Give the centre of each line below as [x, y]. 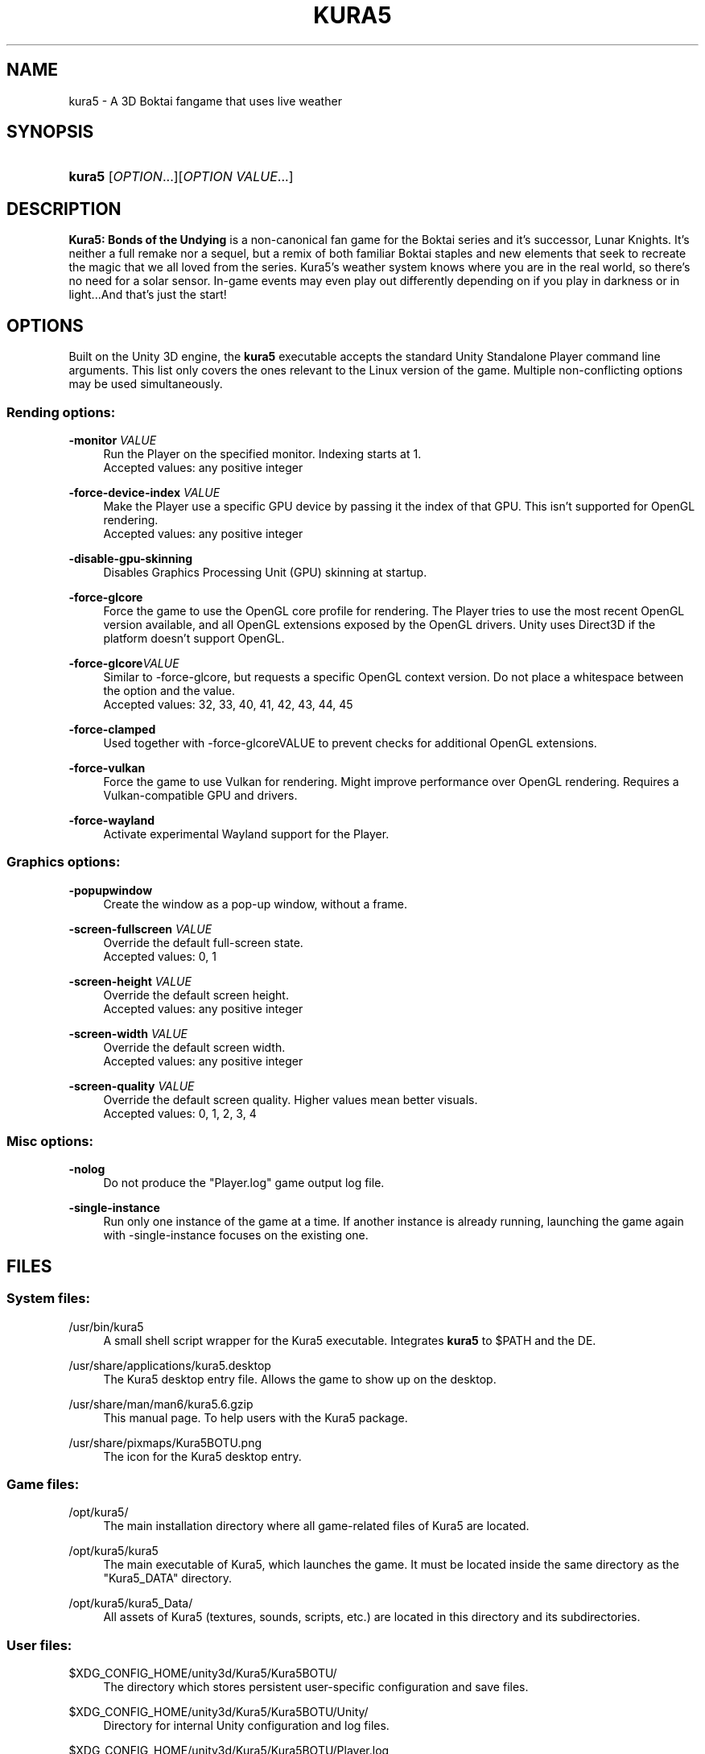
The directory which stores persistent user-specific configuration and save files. [316, 1687]
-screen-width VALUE [128, 1033]
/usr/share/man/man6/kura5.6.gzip [161, 1404]
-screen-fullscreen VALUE [140, 929]
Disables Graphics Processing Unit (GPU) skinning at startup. [265, 572]
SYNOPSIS [50, 132]
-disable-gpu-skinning [131, 558]
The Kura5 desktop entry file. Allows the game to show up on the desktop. [300, 1379]
